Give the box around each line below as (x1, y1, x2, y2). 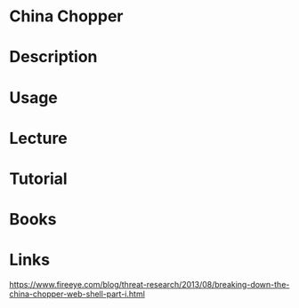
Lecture (9, 128, 69, 148)
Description (9, 47, 98, 67)
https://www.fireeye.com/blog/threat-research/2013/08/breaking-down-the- (9, 280, 290, 290)
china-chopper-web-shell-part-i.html (9, 288, 145, 299)
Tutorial (9, 169, 69, 188)
